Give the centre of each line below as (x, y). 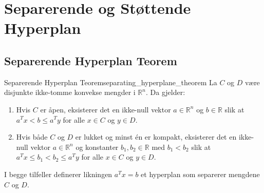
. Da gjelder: (165, 92)
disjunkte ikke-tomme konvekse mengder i (70, 92)
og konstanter (97, 147)
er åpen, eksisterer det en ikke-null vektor (106, 109)
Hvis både (32, 137)
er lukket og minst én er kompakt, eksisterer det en (156, 137)
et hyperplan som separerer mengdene (200, 174)
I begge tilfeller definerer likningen (58, 174)
